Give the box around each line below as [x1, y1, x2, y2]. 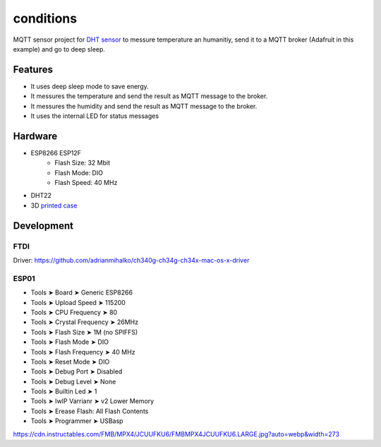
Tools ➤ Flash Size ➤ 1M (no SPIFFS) [30, 328, 138, 336]
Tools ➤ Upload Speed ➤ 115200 [30, 298, 126, 306]
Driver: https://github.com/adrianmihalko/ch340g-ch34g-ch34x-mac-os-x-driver [13, 256, 250, 265]
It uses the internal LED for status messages [30, 112, 159, 120]
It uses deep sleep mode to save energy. [30, 82, 150, 90]
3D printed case [30, 201, 78, 210]
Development [13, 220, 74, 232]
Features [13, 64, 53, 76]
